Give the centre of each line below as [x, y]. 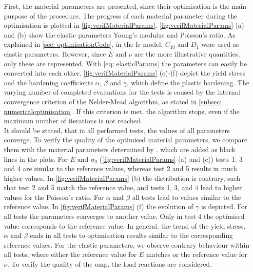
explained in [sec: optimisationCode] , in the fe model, [84, 44]
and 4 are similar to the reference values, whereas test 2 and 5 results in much [121, 168]
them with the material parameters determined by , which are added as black [120, 149]
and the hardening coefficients [49, 82]
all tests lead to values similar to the [187, 197]
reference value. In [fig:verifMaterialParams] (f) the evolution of [99, 206]
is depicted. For [224, 206]
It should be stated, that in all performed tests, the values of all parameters [117, 130]
